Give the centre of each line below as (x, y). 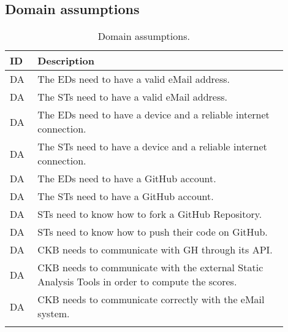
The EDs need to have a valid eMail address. (134, 79)
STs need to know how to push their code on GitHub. (153, 232)
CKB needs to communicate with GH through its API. (155, 250)
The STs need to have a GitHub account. (126, 196)
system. (54, 314)
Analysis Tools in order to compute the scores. (137, 282)
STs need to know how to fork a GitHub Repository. (150, 214)
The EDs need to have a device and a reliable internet (153, 115)
